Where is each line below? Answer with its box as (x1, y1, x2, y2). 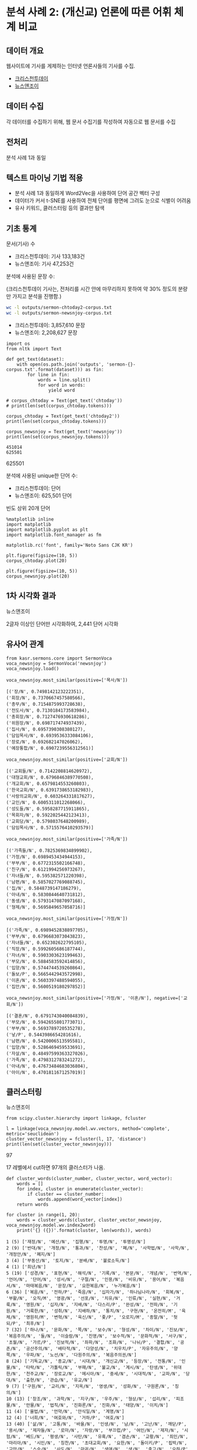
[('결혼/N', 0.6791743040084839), (6, 1013, 88, 1019)
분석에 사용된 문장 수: (6, 273, 55, 280)
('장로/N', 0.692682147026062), (6, 739, 84, 745)
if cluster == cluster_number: (27, 1191, 104, 1197)
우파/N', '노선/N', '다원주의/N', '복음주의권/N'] (25, 1352, 137, 1358)
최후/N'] (25, 1320, 45, 1327)
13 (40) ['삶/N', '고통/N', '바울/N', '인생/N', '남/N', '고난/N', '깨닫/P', (6, 1421, 187, 1428)
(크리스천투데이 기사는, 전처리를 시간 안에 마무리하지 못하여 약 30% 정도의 (6, 285, 177, 293)
